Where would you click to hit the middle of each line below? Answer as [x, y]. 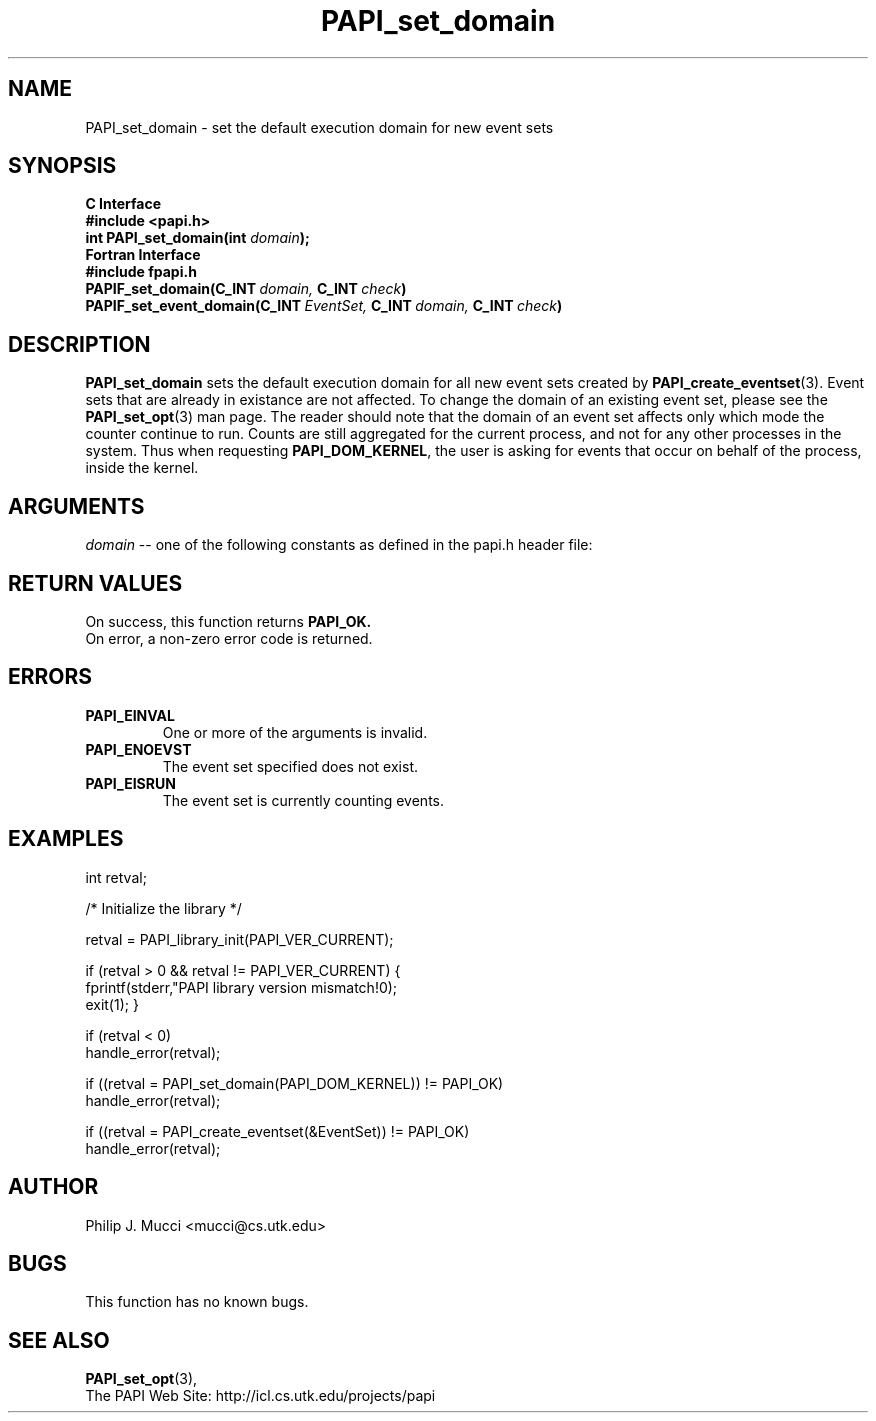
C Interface [123, 204]
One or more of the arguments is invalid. [295, 732]
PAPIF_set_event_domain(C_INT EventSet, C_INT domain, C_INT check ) [324, 306]
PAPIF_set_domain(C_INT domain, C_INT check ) [246, 289]
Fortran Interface [143, 255]
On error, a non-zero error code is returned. [229, 638]
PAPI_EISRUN [130, 783]
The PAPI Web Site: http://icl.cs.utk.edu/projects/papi [260, 1396]
